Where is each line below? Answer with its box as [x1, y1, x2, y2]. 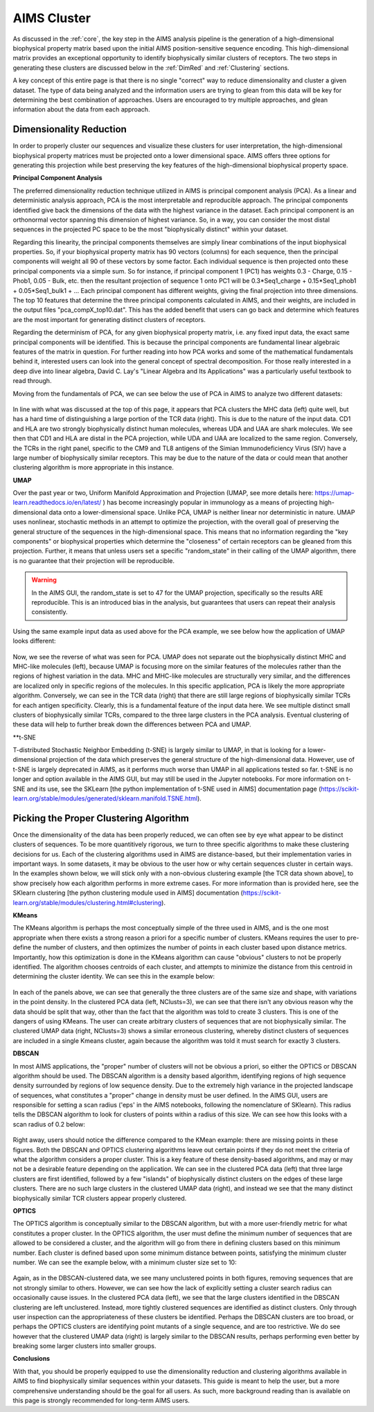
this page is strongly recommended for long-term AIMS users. [12, 1396, 190, 1405]
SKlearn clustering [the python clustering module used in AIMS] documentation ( [12, 888, 244, 897]
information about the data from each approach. [12, 105, 150, 114]
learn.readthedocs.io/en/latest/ [12, 499, 102, 507]
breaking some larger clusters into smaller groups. [12, 1342, 157, 1350]
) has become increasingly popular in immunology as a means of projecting [103, 499, 318, 507]
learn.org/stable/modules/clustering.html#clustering [12, 898, 162, 906]
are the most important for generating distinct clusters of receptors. [12, 315, 206, 323]
